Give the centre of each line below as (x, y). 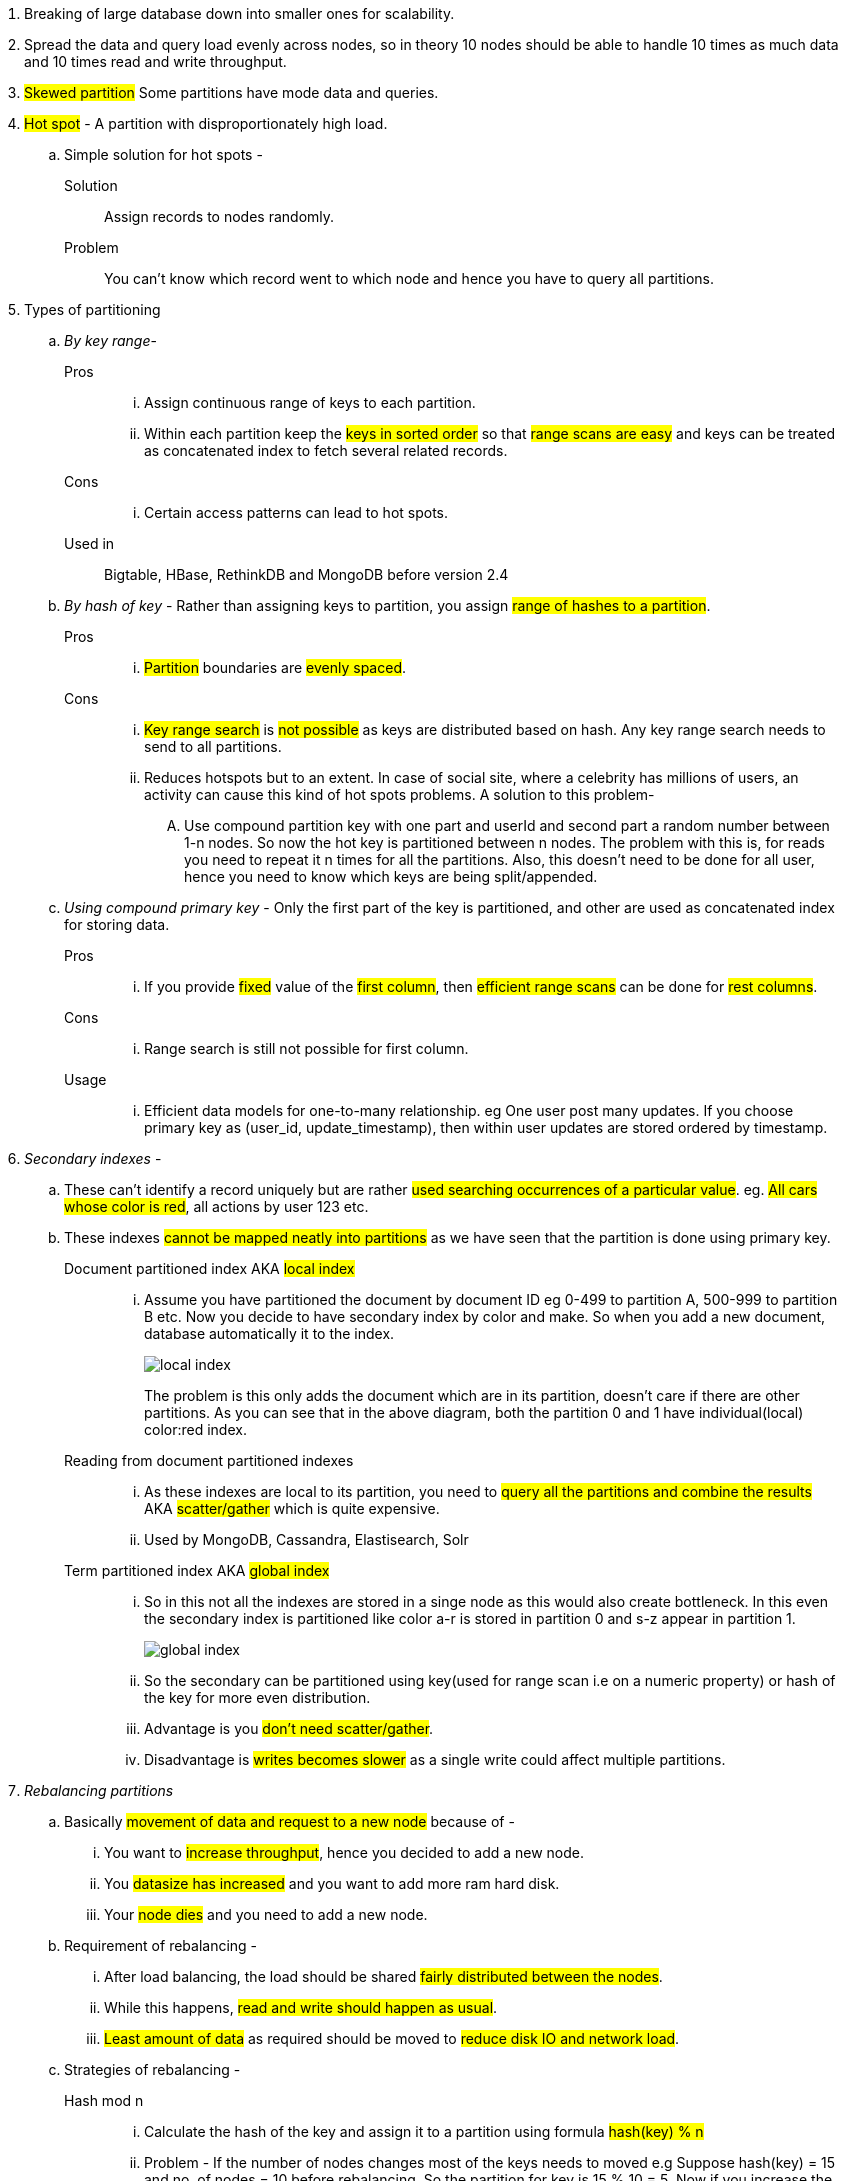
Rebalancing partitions (99, 1790)
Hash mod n (104, 2100)
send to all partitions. (213, 746)
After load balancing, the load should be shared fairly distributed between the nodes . (383, 1976)
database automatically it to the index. (269, 1333)
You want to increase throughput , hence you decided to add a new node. (344, 1852)
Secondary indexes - (93, 1158)
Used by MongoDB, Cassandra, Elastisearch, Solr (306, 1539)
